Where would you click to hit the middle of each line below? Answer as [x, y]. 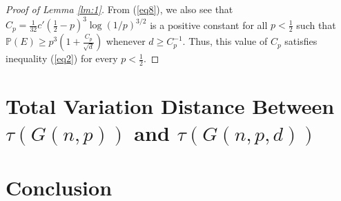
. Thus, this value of [225, 41]
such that [316, 25]
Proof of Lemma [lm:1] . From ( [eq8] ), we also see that [119, 9]
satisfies [301, 41]
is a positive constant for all [209, 25]
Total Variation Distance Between [170, 106]
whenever [126, 41]
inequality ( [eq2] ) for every [62, 58]
